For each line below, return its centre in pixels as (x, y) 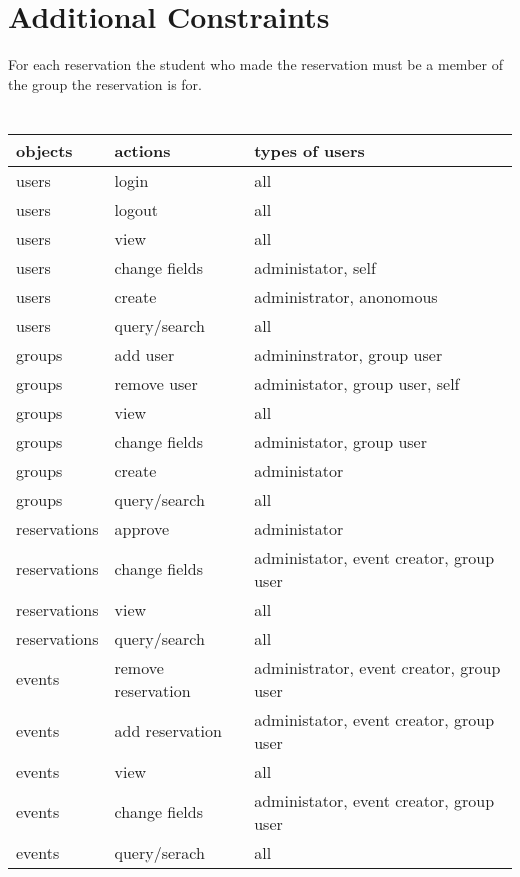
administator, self (315, 267)
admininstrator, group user (348, 354)
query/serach (159, 852)
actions (142, 150)
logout (136, 209)
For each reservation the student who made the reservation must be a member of (255, 64)
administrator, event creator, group (377, 667)
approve (142, 528)
